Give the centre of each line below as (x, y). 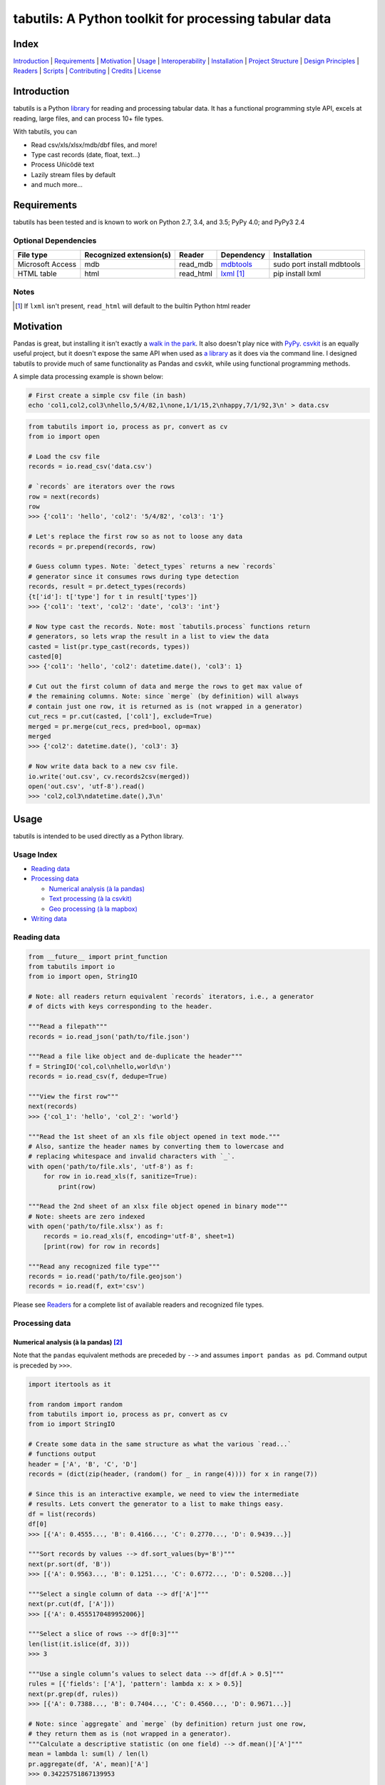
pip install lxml (297, 273)
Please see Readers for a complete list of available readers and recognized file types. (138, 1305)
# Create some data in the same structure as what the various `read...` (160, 1444)
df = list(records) (62, 1514)
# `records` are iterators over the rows (102, 487)
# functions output (62, 1454)
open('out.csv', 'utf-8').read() (87, 786)
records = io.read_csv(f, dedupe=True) (98, 1077)
